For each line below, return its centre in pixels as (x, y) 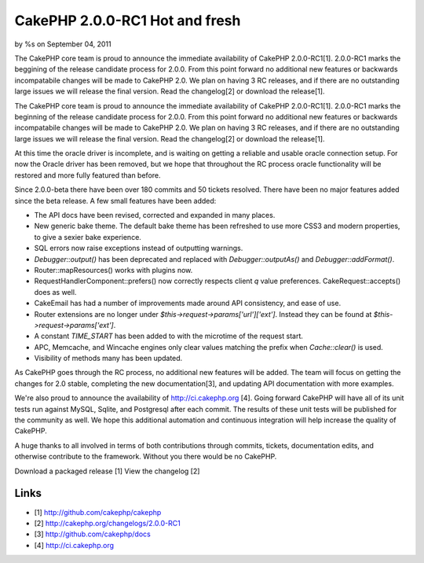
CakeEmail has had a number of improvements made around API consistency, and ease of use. (188, 304)
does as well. (55, 292)
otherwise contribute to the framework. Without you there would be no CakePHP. (146, 457)
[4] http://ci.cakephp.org (74, 545)
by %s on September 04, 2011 (63, 44)
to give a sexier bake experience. (88, 237)
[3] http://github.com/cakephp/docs (92, 534)
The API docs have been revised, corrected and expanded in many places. (155, 215)
